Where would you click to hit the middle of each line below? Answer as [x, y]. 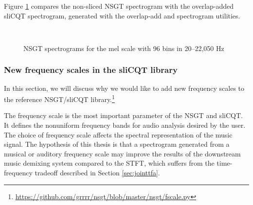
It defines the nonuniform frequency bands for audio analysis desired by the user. [125, 125]
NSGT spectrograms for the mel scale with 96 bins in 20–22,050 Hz [124, 48]
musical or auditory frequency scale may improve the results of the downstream [122, 153]
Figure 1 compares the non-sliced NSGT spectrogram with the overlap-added [119, 6]
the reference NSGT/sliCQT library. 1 [59, 98]
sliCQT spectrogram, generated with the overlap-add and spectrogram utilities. [122, 15]
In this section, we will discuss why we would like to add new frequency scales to [124, 88]
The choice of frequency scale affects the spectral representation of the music [118, 134]
